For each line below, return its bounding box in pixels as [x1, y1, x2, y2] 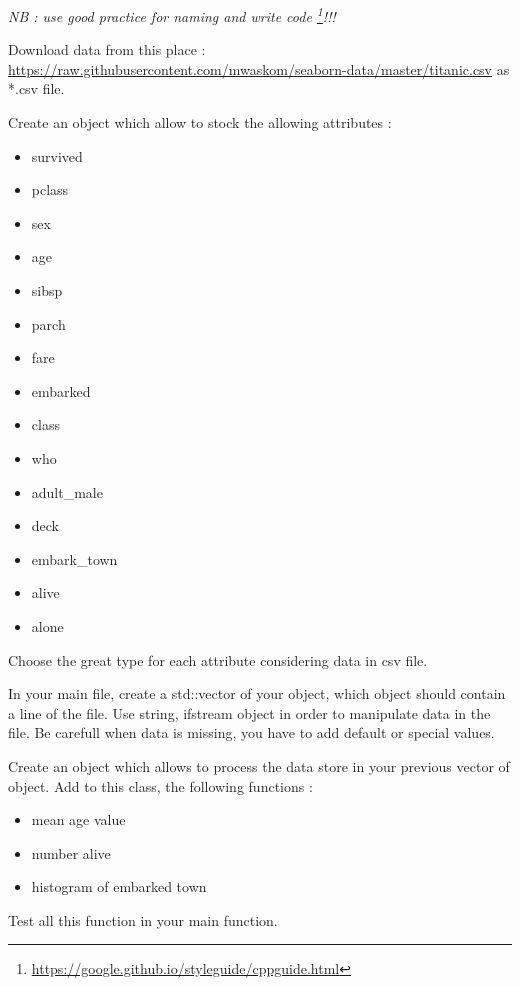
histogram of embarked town [31, 876, 207, 897]
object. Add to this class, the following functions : [8, 775, 313, 796]
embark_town [31, 548, 118, 569]
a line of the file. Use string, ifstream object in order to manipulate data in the [8, 702, 491, 723]
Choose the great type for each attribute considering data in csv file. [8, 649, 428, 670]
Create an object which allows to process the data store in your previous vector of [8, 755, 510, 776]
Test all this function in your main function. [8, 909, 278, 930]
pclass [31, 179, 69, 200]
